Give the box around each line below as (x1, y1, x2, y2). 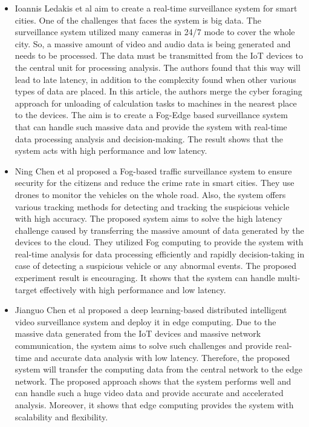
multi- (278, 271, 301, 284)
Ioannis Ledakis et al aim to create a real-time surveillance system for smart (15, 2, 298, 14)
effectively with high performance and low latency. (40, 283, 226, 296)
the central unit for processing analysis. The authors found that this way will (15, 61, 301, 73)
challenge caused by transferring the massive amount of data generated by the (15, 223, 304, 236)
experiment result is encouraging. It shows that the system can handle (15, 271, 275, 284)
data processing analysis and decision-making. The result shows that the (15, 132, 284, 145)
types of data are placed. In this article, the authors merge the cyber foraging (15, 85, 302, 98)
